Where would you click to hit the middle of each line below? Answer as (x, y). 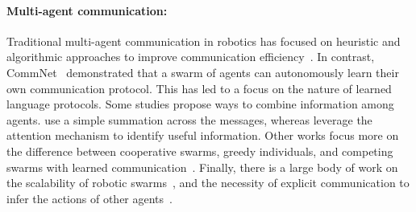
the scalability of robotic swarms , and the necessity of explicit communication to (208, 183)
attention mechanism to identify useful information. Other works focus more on (203, 135)
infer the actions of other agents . (89, 198)
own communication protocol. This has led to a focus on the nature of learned (199, 88)
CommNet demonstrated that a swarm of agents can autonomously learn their (203, 72)
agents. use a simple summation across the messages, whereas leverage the (189, 119)
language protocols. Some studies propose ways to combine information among (200, 104)
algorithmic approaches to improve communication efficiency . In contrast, (191, 57)
